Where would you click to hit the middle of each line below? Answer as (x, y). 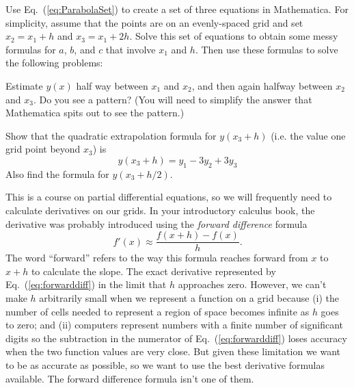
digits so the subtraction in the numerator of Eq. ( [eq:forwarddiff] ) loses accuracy (176, 338)
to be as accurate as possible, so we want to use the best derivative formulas (165, 364)
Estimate (24, 85)
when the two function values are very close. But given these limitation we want (173, 351)
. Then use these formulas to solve (267, 49)
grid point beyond (43, 149)
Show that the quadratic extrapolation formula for (111, 135)
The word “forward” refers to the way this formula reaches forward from (157, 258)
